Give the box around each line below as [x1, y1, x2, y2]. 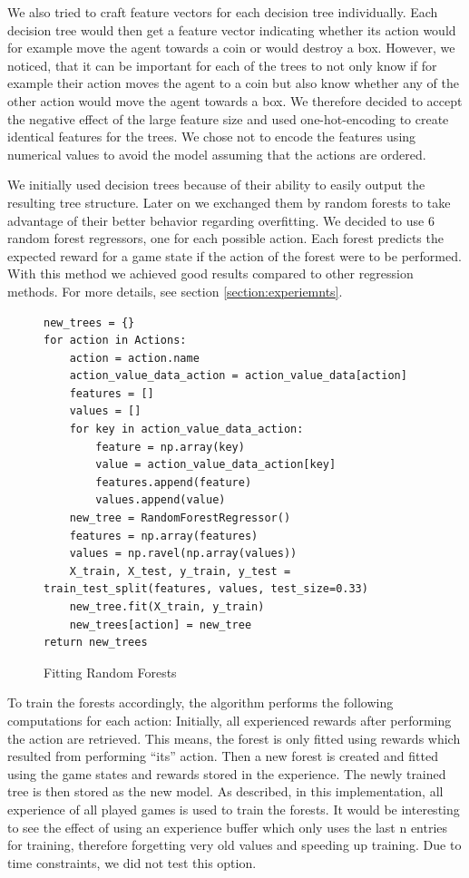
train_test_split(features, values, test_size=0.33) [44, 582, 368, 596]
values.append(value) [95, 493, 226, 507]
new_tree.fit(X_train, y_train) [69, 600, 265, 613]
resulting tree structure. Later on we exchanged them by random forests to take [7, 192, 451, 211]
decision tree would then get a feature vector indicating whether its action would [7, 20, 456, 39]
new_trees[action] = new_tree [69, 618, 252, 631]
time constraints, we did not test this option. [7, 853, 257, 872]
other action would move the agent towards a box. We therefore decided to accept [7, 91, 463, 110]
